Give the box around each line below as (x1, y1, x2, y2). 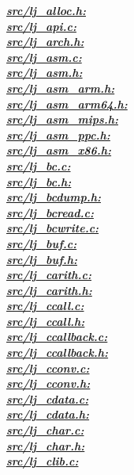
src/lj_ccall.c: (6, 297, 84, 314)
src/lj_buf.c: (6, 235, 77, 251)
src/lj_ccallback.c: (6, 328, 108, 345)
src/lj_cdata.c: (6, 390, 89, 407)
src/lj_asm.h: (6, 64, 83, 81)
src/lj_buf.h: (6, 251, 77, 267)
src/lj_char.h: (6, 437, 85, 454)
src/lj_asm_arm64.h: (6, 95, 128, 112)
